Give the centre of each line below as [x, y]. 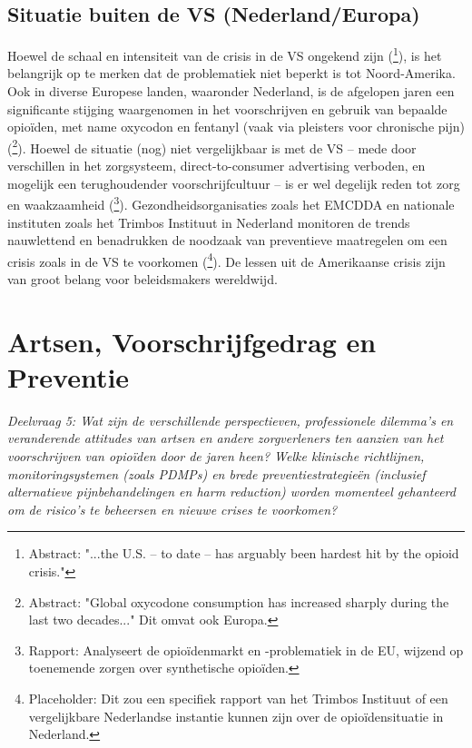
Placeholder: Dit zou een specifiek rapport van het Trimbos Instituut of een [238, 698]
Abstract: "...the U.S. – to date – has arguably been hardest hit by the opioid [244, 553]
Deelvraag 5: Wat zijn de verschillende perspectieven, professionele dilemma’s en [231, 420]
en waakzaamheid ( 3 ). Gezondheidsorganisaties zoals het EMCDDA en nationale [231, 203]
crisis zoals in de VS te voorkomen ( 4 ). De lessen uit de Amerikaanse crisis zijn [226, 260]
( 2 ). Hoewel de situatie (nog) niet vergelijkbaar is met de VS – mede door [212, 146]
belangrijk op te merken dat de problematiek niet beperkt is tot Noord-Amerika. [231, 73]
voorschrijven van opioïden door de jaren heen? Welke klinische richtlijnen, [216, 456]
